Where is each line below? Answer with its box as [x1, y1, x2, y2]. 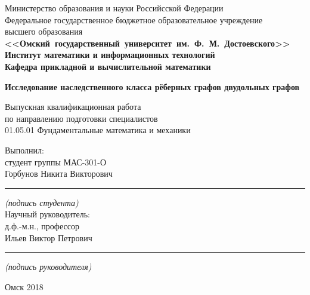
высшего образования [5, 25, 83, 38]
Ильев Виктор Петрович [5, 231, 92, 244]
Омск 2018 [5, 280, 44, 293]
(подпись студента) [5, 196, 79, 208]
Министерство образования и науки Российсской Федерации [5, 2, 224, 14]
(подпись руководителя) [5, 260, 92, 273]
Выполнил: [5, 143, 44, 156]
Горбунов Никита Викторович [5, 167, 113, 180]
